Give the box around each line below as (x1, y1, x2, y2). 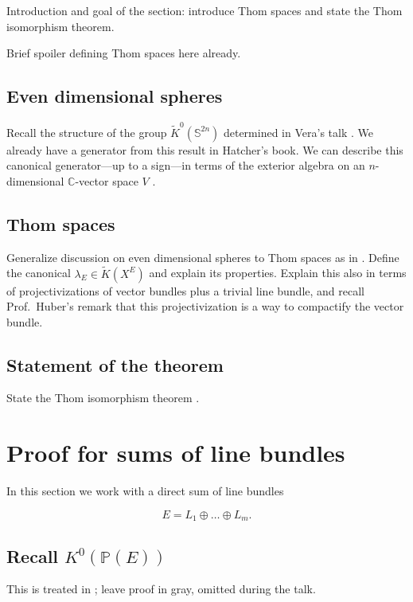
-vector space (75, 172, 138, 189)
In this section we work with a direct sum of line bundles (6, 483, 284, 499)
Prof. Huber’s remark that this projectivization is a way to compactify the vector (6, 298, 404, 315)
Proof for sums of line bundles (6, 436, 345, 469)
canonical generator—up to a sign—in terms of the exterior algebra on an (6, 157, 365, 174)
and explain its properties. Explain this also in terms (149, 264, 407, 281)
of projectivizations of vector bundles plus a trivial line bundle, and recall (6, 282, 365, 299)
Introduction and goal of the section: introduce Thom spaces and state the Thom (6, 2, 403, 18)
